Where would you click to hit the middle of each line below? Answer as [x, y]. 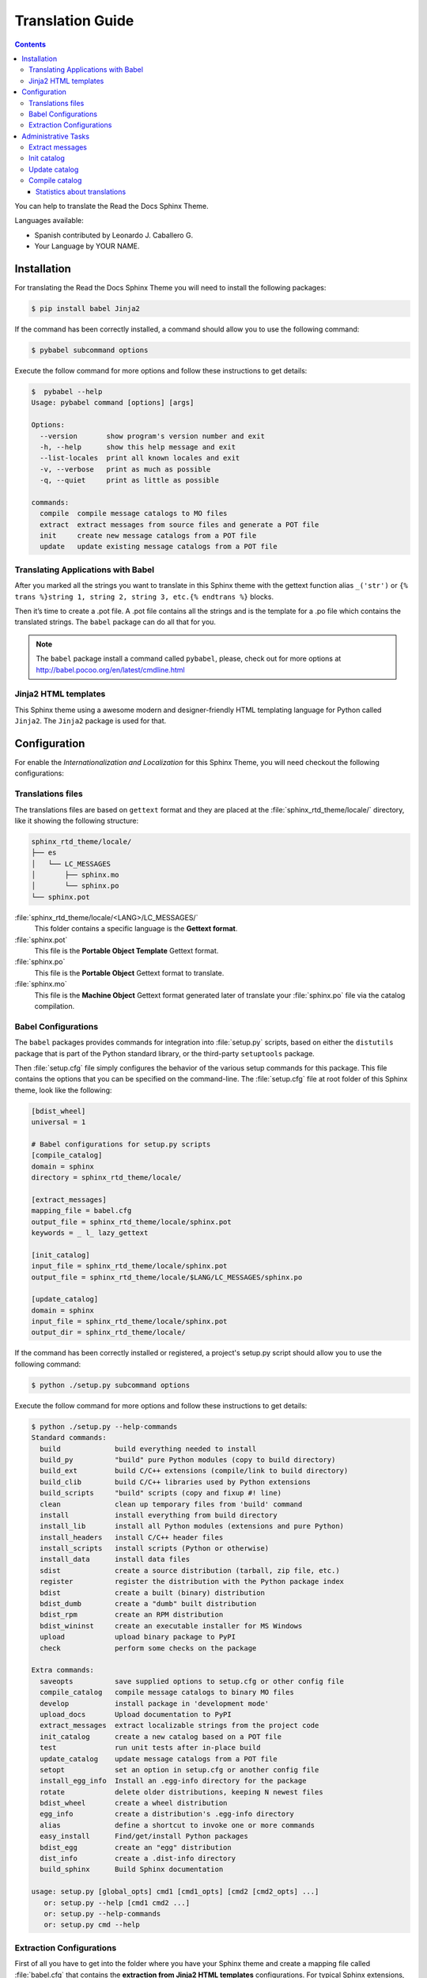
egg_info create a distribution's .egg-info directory [167, 1814]
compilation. [55, 1006]
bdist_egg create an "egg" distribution [136, 1847]
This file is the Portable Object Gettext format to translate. [129, 972]
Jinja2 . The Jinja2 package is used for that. [91, 721]
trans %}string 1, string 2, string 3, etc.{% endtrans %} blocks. [144, 597]
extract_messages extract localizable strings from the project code [179, 1726]
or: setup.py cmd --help [92, 1925]
